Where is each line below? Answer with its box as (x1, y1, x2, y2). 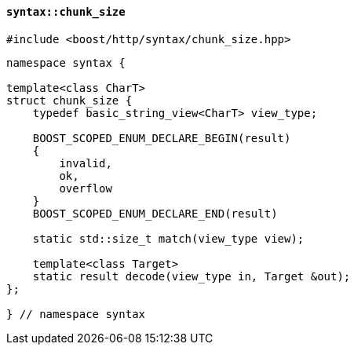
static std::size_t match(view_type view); (32, 232, 305, 245)
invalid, (59, 156, 112, 170)
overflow (59, 181, 112, 195)
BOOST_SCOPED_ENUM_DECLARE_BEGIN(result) (32, 131, 291, 144)
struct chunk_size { (6, 93, 133, 107)
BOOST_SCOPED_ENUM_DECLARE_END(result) (32, 207, 278, 220)
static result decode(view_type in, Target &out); (32, 269, 351, 283)
